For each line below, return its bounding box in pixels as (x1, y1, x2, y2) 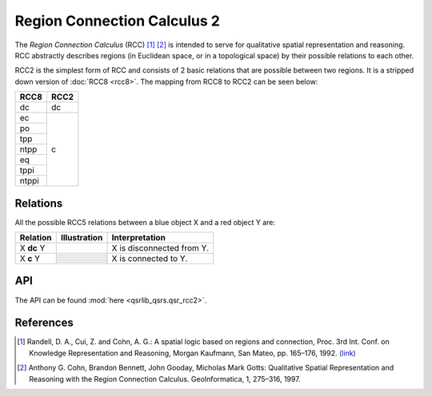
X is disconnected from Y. (111, 243, 210, 254)
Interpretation (111, 232, 166, 244)
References (14, 316, 74, 330)
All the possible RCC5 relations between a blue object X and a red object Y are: (14, 217, 276, 227)
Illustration (60, 232, 103, 244)
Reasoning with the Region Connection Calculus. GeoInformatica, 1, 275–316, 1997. (29, 374, 301, 383)
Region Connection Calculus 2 (14, 12, 220, 30)
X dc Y (19, 243, 46, 254)
